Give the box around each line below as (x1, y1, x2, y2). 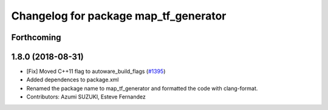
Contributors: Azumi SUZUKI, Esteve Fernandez (26, 93, 146, 100)
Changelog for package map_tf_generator (11, 9, 227, 22)
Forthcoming (11, 32, 61, 43)
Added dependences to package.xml (26, 76, 119, 83)
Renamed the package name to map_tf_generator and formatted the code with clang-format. (26, 84, 258, 92)
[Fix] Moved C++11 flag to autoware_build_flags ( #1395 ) (26, 67, 166, 75)
